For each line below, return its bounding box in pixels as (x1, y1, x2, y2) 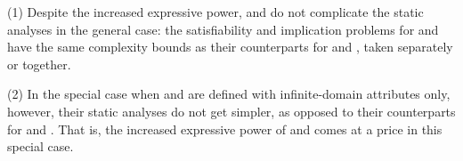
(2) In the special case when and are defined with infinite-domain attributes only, (7, 85, 451, 103)
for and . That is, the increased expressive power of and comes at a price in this (7, 119, 443, 138)
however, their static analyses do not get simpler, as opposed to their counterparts (7, 101, 456, 120)
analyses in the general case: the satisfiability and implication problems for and (7, 20, 439, 38)
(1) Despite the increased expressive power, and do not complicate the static (7, 3, 424, 20)
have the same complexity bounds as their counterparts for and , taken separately (7, 37, 453, 56)
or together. (7, 54, 71, 73)
